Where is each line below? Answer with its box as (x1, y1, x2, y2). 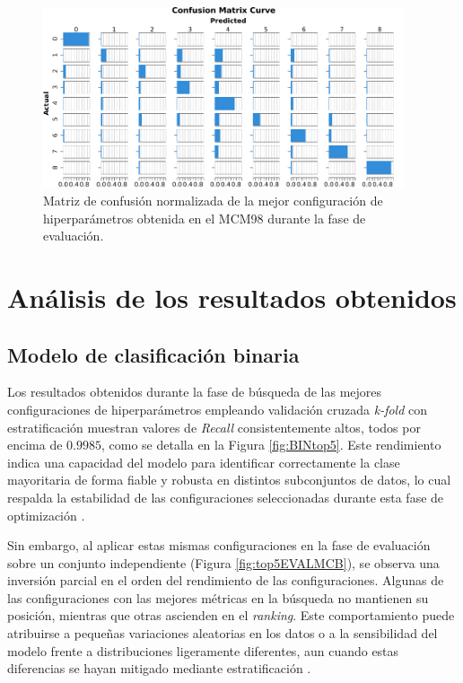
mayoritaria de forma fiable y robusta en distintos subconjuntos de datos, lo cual (7, 470, 451, 489)
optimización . (7, 505, 85, 524)
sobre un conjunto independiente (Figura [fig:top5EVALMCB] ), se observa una (7, 553, 440, 572)
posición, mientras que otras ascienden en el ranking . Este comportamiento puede (7, 606, 455, 625)
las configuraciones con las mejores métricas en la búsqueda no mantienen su (7, 588, 429, 607)
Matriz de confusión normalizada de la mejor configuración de (43, 190, 383, 209)
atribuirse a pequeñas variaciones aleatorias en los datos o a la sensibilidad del (7, 624, 438, 643)
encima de (7, 435, 63, 454)
